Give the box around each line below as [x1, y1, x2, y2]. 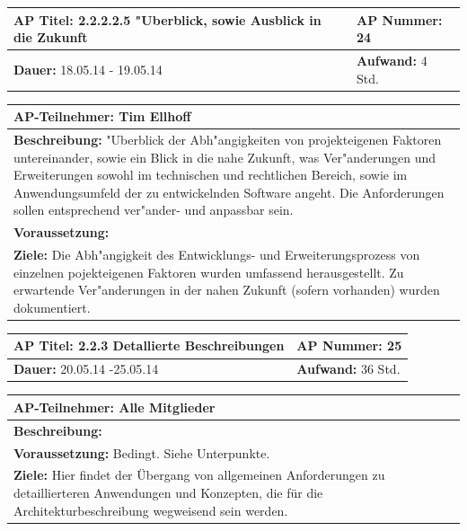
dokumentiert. [13, 297, 91, 316]
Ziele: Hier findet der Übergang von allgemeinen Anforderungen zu [13, 465, 385, 484]
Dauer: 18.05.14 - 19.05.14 [13, 59, 163, 78]
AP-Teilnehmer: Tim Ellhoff [13, 107, 191, 126]
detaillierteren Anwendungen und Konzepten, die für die [13, 482, 323, 501]
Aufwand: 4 [357, 50, 427, 69]
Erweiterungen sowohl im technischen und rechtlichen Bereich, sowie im [13, 165, 408, 184]
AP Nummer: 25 [296, 336, 402, 355]
